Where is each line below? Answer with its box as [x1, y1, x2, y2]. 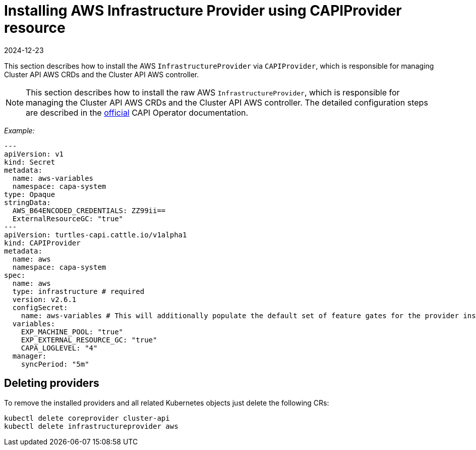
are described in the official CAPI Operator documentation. [26, 107, 249, 118]
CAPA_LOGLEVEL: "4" [21, 343, 98, 352]
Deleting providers [4, 377, 99, 390]
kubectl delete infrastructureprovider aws [4, 422, 178, 430]
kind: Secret [4, 158, 55, 166]
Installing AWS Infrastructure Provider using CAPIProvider [4, 2, 402, 19]
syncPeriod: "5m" [21, 360, 89, 368]
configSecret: [12, 303, 68, 312]
